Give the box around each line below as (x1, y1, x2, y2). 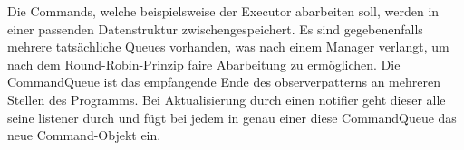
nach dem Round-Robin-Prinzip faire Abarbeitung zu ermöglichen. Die (7, 54, 401, 73)
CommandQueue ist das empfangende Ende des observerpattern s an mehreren (7, 72, 440, 91)
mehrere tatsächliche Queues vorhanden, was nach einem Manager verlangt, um (7, 37, 449, 56)
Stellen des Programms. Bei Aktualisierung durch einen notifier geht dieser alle (7, 89, 446, 108)
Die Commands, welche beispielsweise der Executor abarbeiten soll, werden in (7, 2, 440, 20)
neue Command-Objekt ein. (7, 126, 161, 145)
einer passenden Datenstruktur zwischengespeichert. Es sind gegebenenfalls (7, 19, 423, 38)
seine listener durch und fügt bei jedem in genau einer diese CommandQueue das (7, 108, 457, 127)
